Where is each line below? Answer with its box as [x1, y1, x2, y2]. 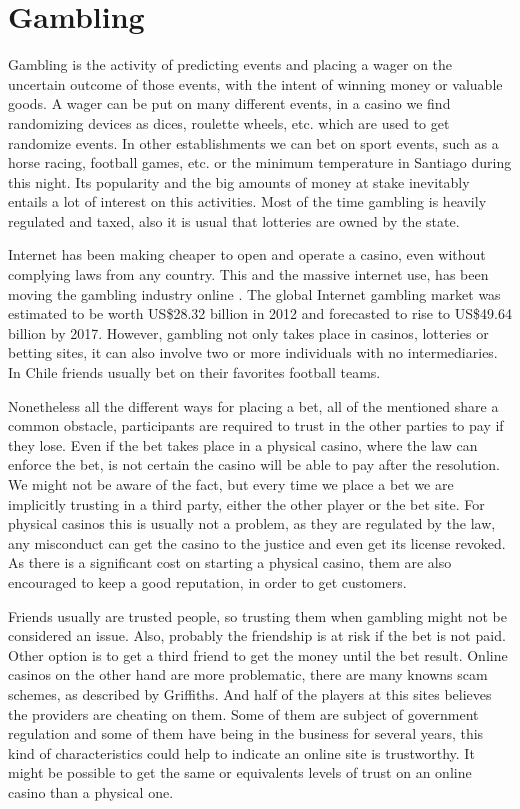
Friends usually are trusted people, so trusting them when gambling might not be [8, 605, 507, 626]
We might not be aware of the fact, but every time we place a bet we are [8, 474, 454, 494]
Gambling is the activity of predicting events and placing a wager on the [8, 54, 453, 75]
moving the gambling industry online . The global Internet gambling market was [8, 283, 501, 304]
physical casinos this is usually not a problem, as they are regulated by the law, [8, 513, 496, 534]
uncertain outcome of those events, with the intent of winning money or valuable [8, 73, 503, 94]
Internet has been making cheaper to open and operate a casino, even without [8, 244, 486, 265]
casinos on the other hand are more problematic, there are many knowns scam [8, 664, 488, 685]
